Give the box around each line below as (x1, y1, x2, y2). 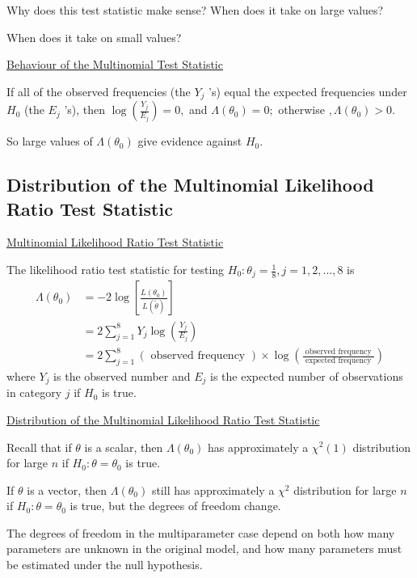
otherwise (278, 101, 325, 118)
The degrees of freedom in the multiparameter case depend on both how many (6, 524, 395, 541)
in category (6, 384, 62, 401)
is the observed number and (53, 367, 191, 384)
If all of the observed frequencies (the (6, 82, 191, 99)
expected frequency (305, 356, 372, 365)
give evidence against (137, 133, 242, 150)
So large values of (6, 133, 93, 150)
